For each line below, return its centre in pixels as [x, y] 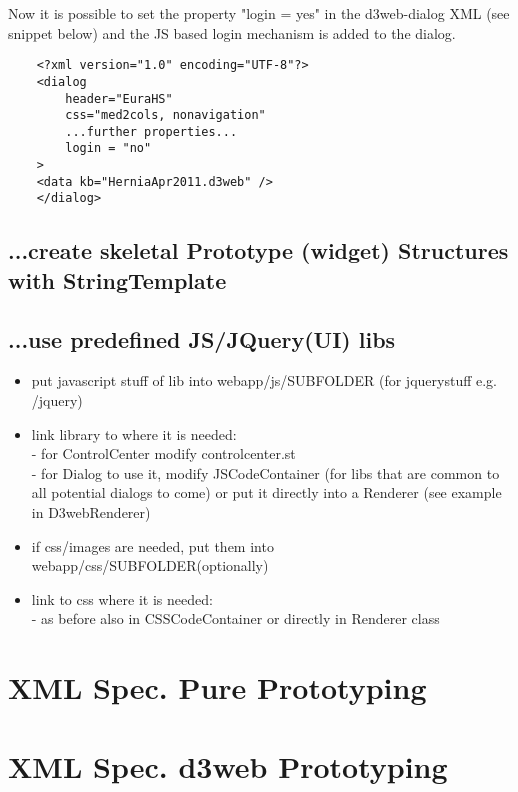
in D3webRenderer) [91, 512]
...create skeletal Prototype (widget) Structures [258, 250]
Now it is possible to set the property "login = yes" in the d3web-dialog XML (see [259, 13]
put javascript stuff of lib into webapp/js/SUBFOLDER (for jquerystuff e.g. [264, 380]
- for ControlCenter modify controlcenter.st [163, 453]
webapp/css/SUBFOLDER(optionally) [150, 565]
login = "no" [108, 148]
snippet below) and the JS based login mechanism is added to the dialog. [232, 32]
